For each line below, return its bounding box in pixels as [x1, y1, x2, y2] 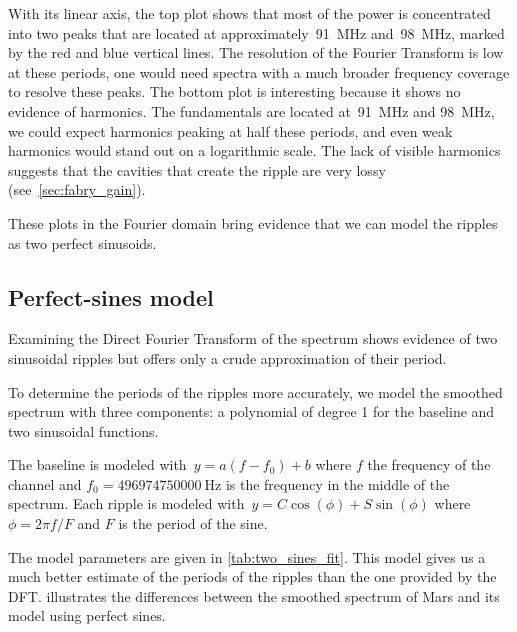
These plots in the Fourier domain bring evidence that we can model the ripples [8, 212, 498, 233]
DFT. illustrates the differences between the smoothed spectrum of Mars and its [8, 585, 500, 606]
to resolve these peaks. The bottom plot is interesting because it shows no [8, 81, 461, 102]
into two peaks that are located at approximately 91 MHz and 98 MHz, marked [8, 22, 505, 43]
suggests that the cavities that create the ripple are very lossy [8, 159, 386, 180]
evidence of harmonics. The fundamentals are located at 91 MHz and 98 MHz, [8, 100, 495, 121]
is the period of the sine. [118, 513, 268, 534]
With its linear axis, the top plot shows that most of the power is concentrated [8, 3, 491, 23]
